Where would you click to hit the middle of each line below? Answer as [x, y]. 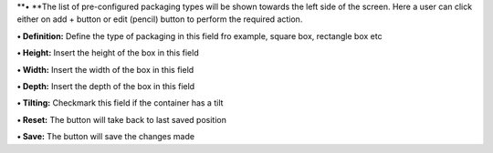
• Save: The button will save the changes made [106, 137]
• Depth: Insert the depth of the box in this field [106, 86]
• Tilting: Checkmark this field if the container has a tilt [120, 103]
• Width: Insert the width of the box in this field [105, 69]
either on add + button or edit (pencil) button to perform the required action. [160, 19]
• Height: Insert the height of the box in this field [108, 53]
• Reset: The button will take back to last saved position [122, 119]
